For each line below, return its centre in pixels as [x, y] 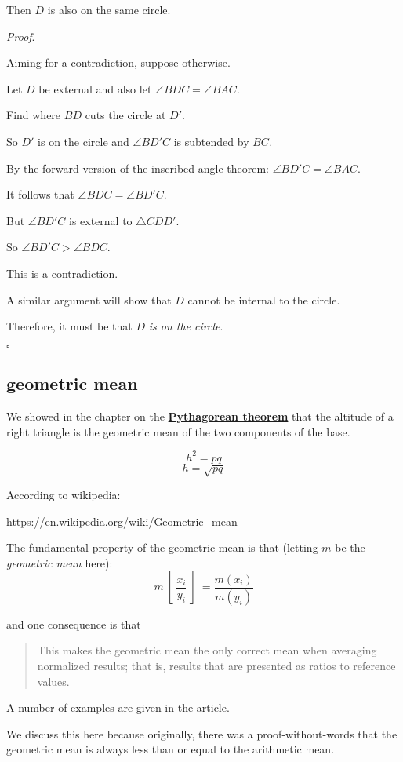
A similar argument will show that [89, 299]
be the [350, 547]
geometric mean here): [60, 562]
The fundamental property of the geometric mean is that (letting [162, 547]
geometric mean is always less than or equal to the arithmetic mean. [171, 749]
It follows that [40, 194]
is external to [100, 220]
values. [53, 681]
